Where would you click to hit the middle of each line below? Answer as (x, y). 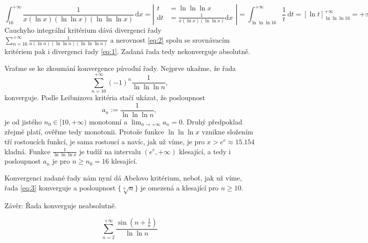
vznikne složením (227, 132)
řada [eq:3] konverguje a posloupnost (60, 187)
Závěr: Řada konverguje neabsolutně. (61, 206)
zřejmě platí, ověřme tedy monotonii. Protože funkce (84, 132)
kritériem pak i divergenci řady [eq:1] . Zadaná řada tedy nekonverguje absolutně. (127, 51)
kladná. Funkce (28, 151)
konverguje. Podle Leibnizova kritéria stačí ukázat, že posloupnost (105, 97)
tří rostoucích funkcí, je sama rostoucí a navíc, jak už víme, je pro (105, 141)
